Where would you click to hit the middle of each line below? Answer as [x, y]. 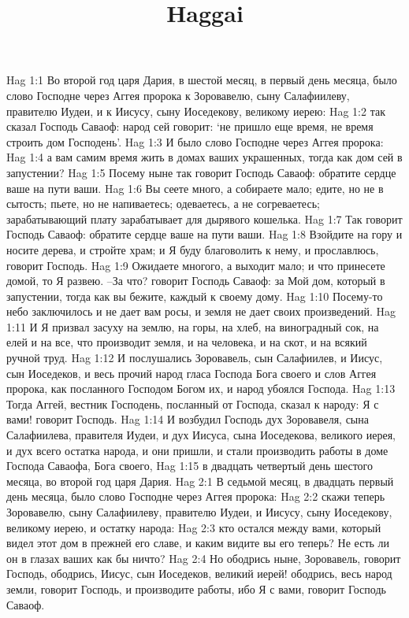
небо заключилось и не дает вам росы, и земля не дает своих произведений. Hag [201, 311]
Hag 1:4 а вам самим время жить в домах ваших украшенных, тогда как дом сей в [204, 157]
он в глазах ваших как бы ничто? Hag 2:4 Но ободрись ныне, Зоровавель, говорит [204, 558]
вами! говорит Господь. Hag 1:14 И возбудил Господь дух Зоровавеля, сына [188, 419]
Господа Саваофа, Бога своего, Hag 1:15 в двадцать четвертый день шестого [190, 466]
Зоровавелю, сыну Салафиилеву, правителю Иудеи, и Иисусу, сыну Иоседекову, [199, 512]
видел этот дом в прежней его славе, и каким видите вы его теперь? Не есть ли [198, 543]
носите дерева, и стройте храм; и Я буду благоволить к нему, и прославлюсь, [193, 249]
